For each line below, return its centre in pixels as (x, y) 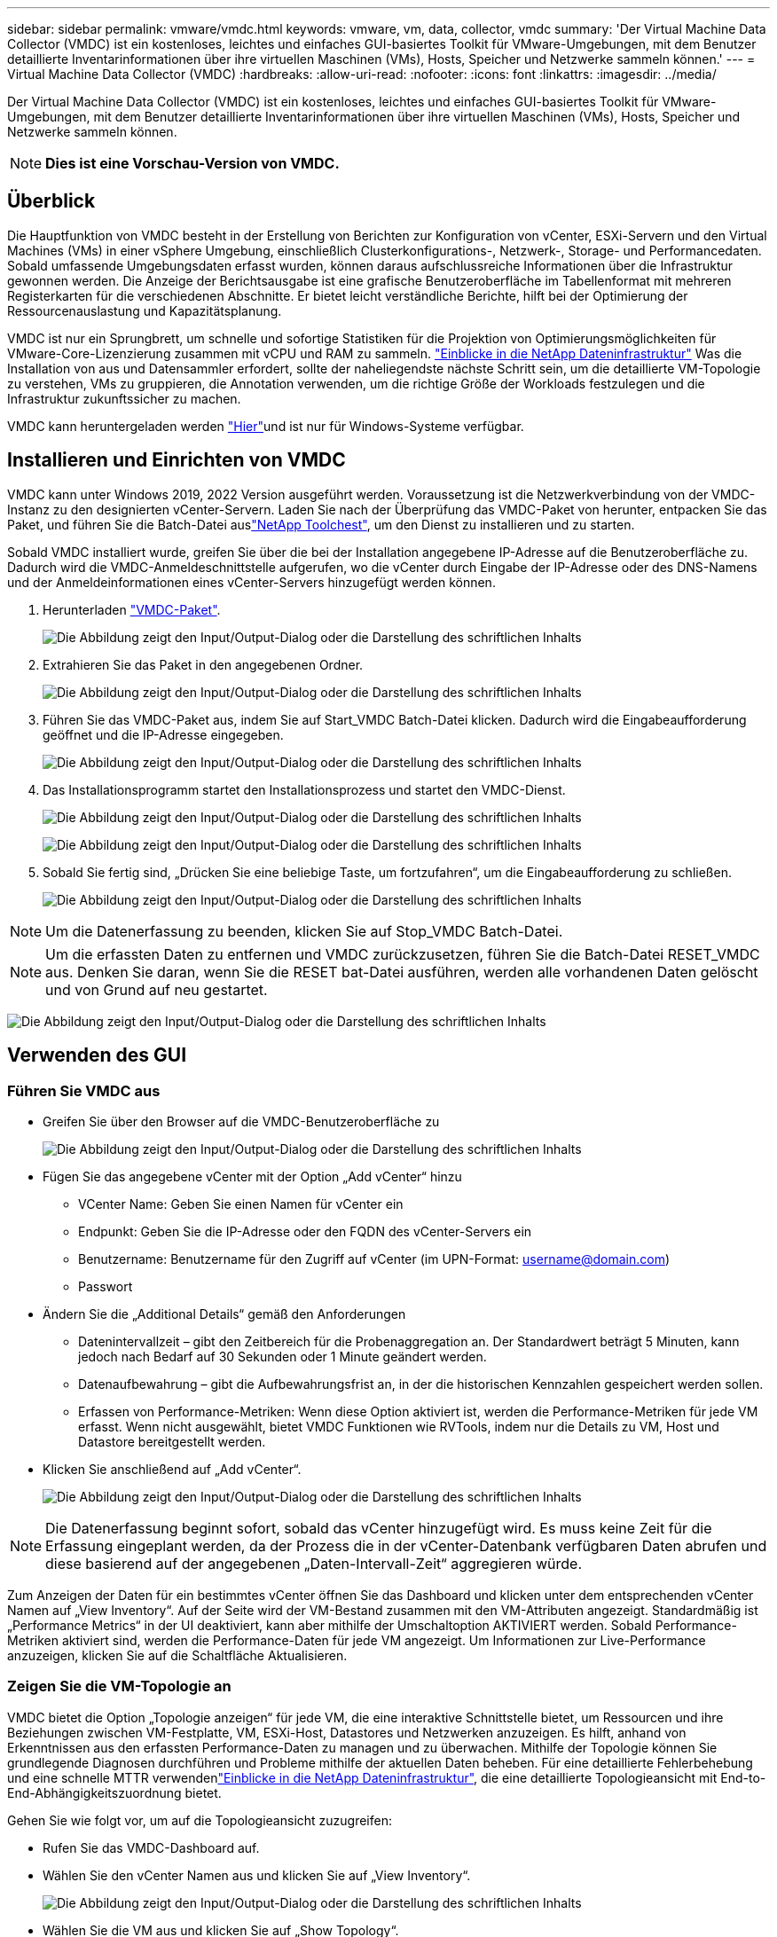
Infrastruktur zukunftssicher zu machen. (124, 398)
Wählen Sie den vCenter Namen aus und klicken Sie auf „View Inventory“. (257, 1875)
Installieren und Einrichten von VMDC (177, 460)
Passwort (106, 1286)
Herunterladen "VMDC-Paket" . (132, 609)
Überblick (51, 201)
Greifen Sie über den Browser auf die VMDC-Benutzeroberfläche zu (241, 1121)
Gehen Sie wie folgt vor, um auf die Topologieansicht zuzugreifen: (200, 1820)
